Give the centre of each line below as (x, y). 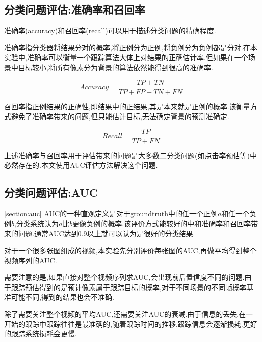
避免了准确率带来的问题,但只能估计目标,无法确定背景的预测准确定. (120, 116)
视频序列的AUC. (31, 260)
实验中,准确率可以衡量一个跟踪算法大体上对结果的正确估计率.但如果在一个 (126, 57)
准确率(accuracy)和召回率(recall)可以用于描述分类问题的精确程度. (110, 31)
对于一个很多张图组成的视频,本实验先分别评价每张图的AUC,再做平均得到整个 (130, 250)
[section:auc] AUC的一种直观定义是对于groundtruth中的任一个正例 (111, 214)
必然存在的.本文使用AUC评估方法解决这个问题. (81, 165)
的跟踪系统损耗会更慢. (40, 334)
